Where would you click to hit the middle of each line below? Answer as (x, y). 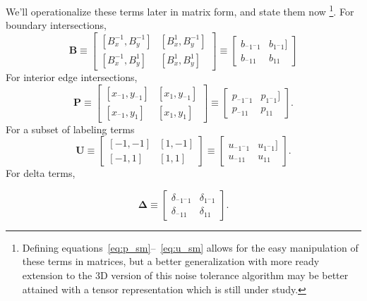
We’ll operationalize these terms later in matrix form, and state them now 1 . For (180, 10)
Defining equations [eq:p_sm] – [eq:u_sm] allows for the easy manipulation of (190, 247)
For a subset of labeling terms (70, 129)
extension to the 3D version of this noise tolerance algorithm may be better (185, 275)
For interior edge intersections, (72, 76)
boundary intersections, (56, 25)
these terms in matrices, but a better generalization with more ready (171, 261)
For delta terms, (41, 173)
